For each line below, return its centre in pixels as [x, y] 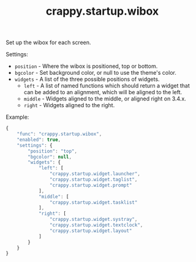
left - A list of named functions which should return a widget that [107, 86]
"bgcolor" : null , [50, 157]
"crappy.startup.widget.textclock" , [96, 225]
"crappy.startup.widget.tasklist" [93, 202]
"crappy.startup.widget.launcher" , [95, 174]
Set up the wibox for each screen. [48, 43]
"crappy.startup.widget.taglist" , [93, 180]
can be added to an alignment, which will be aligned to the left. [103, 92]
